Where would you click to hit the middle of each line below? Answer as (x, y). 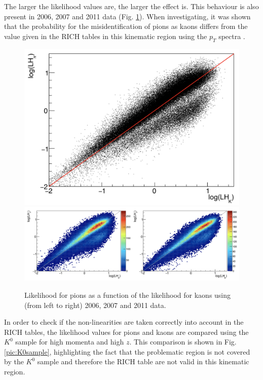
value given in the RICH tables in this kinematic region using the (106, 36)
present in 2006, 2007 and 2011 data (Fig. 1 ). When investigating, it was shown (127, 16)
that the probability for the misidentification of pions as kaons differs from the (126, 26)
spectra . (232, 36)
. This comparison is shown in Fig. (183, 342)
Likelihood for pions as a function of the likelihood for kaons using (128, 295)
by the (14, 361)
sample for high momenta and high (70, 342)
